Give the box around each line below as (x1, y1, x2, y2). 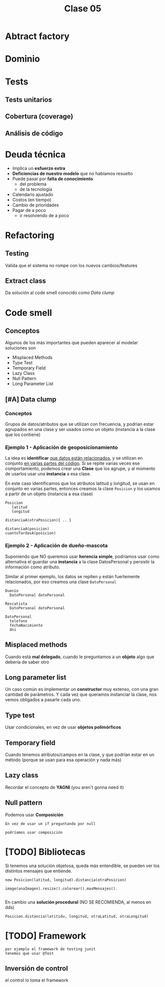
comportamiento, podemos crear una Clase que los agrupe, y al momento (5, 466, 156, 472)
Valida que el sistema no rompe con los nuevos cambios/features (5, 262, 138, 268)
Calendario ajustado (12, 191, 53, 197)
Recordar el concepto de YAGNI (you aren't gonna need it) (5, 784, 124, 790)
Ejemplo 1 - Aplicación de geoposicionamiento (5, 444, 118, 451)
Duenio (5, 588, 19, 593)
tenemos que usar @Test (5, 951, 54, 956)
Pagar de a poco (12, 207, 46, 213)
